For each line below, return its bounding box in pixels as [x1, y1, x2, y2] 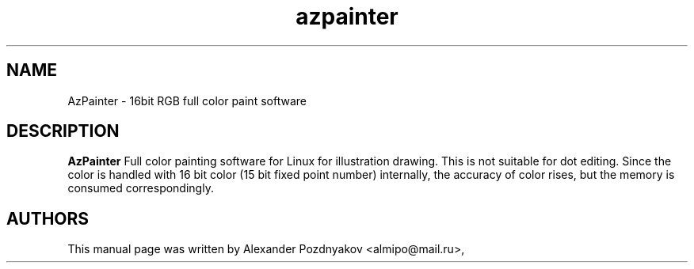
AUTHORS [6, 208, 90, 229]
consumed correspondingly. [67, 181, 214, 195]
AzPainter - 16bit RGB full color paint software [67, 93, 307, 108]
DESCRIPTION [6, 121, 120, 142]
